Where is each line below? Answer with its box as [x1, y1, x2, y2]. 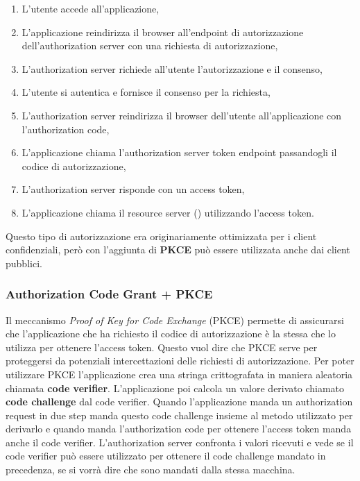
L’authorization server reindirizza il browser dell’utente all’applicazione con [22, 108, 342, 122]
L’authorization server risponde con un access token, [22, 182, 245, 196]
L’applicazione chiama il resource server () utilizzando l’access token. [22, 205, 314, 219]
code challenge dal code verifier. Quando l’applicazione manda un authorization [6, 394, 353, 409]
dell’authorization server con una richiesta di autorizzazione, [22, 38, 278, 53]
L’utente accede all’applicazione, [22, 1, 160, 15]
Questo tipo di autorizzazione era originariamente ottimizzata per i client [6, 228, 317, 243]
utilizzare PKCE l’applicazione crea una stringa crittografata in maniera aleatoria [6, 366, 353, 381]
